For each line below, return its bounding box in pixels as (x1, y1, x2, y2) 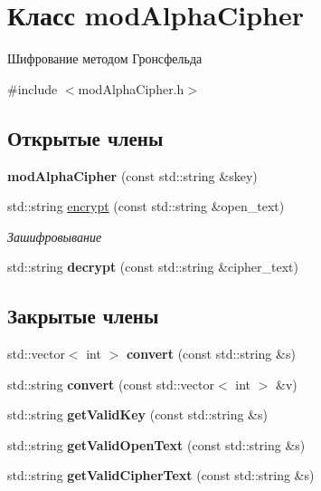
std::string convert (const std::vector (7, 374, 214, 393)
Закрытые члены (7, 302, 159, 330)
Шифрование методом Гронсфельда (7, 49, 203, 68)
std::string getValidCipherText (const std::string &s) (7, 466, 315, 485)
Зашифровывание (7, 226, 102, 246)
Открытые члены (7, 123, 164, 151)
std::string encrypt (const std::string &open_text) (7, 197, 285, 216)
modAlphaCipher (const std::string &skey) (7, 166, 258, 185)
